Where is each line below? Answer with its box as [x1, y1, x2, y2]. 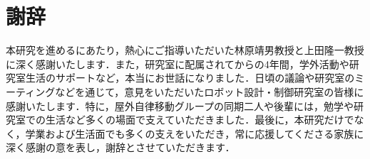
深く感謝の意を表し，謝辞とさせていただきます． [6, 140, 235, 155]
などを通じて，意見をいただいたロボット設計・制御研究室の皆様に [55, 84, 364, 99]
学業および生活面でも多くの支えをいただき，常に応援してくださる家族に [25, 126, 364, 141]
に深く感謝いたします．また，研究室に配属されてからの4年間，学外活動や [6, 56, 349, 71]
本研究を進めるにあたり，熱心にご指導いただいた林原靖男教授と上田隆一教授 [6, 43, 364, 57]
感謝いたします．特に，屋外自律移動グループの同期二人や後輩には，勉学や [6, 98, 354, 113]
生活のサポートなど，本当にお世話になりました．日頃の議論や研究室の [25, 70, 355, 85]
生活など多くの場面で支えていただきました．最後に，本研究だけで [45, 112, 354, 127]
